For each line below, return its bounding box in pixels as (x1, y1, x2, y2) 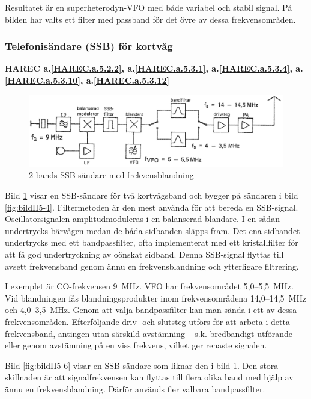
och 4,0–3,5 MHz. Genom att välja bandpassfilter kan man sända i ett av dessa (5, 303, 297, 316)
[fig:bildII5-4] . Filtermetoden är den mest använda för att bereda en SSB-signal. (5, 200, 298, 213)
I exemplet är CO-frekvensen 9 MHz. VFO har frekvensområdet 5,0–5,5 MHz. (5, 280, 294, 292)
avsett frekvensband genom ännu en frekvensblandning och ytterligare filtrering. (5, 259, 299, 272)
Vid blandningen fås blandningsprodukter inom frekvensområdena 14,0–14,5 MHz (5, 291, 307, 304)
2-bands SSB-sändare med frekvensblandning (29, 169, 194, 181)
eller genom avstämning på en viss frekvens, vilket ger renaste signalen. (5, 339, 267, 351)
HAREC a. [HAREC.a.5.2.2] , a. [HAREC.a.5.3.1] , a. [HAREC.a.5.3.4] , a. (5, 62, 303, 75)
